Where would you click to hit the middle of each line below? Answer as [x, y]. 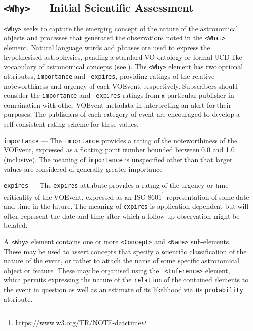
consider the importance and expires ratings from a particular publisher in [119, 95]
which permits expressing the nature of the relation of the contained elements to [126, 280]
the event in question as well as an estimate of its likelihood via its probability [124, 289]
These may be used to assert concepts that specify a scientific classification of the [125, 251]
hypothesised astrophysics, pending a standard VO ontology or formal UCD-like [123, 57]
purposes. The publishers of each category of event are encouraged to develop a [122, 114]
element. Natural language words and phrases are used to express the [107, 47]
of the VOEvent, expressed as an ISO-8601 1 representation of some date [142, 196]
